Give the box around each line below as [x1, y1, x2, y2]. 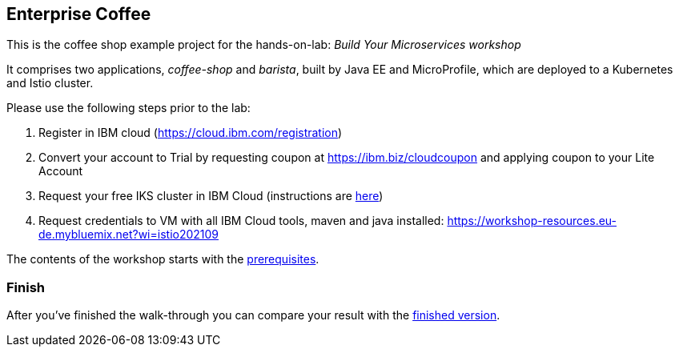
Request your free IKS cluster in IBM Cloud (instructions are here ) [38, 189, 384, 203]
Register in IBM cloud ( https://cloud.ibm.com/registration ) [38, 126, 343, 140]
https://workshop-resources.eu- [447, 214, 617, 228]
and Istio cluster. [6, 76, 94, 90]
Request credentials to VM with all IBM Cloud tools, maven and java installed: [38, 214, 444, 228]
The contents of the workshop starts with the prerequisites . [6, 252, 319, 267]
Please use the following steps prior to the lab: [6, 101, 251, 115]
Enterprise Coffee [6, 4, 151, 24]
